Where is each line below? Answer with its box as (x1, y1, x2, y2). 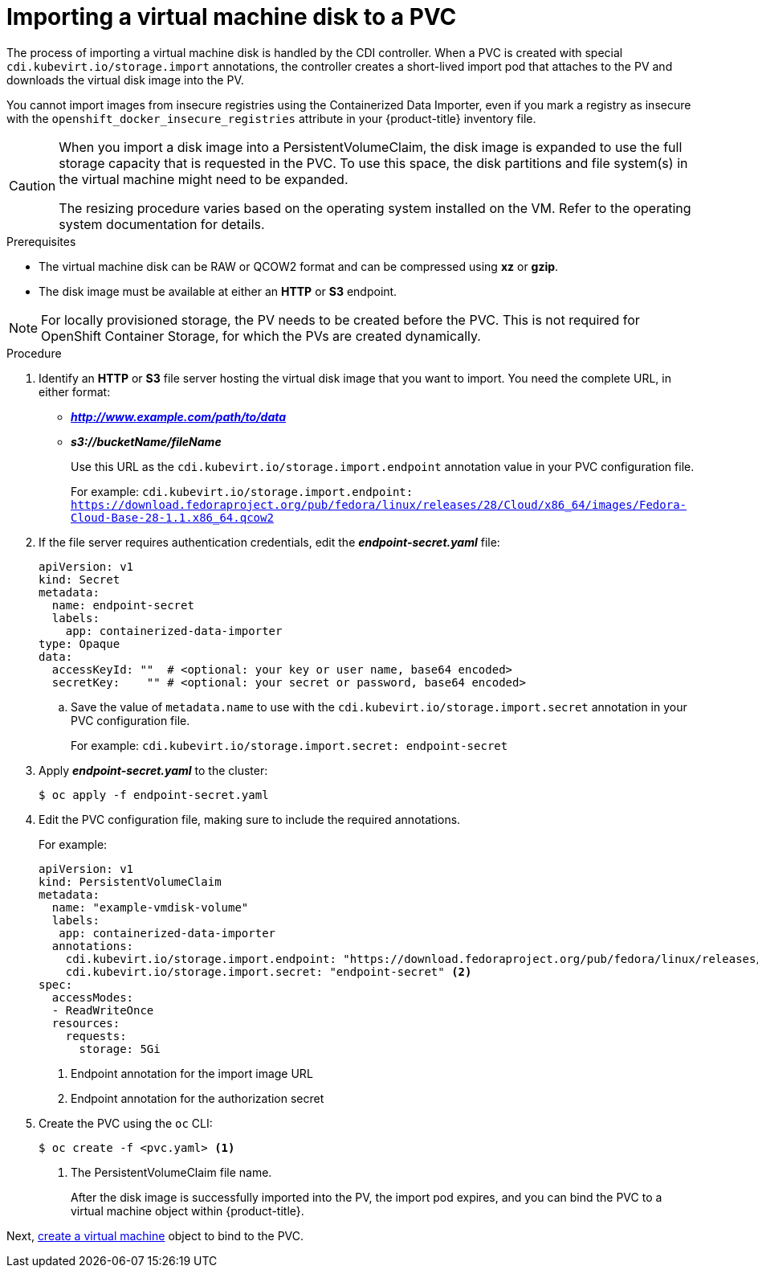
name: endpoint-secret (51, 598, 194, 612)
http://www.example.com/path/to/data (71, 409, 287, 424)
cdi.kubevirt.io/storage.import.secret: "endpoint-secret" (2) (65, 965, 472, 978)
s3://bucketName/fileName (71, 434, 222, 449)
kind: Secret (39, 572, 120, 586)
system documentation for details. (59, 215, 265, 232)
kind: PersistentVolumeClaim (39, 875, 222, 888)
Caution (9, 177, 56, 194)
